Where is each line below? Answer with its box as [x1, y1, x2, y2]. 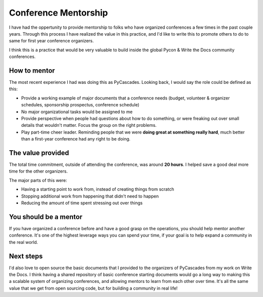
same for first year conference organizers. [9, 38, 94, 44]
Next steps [9, 252, 43, 260]
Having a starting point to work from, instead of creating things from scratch [21, 186, 174, 192]
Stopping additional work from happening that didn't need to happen [21, 193, 159, 199]
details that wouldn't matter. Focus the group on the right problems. [21, 122, 157, 128]
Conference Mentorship [9, 7, 108, 18]
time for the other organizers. [9, 168, 68, 174]
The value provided [9, 149, 69, 157]
